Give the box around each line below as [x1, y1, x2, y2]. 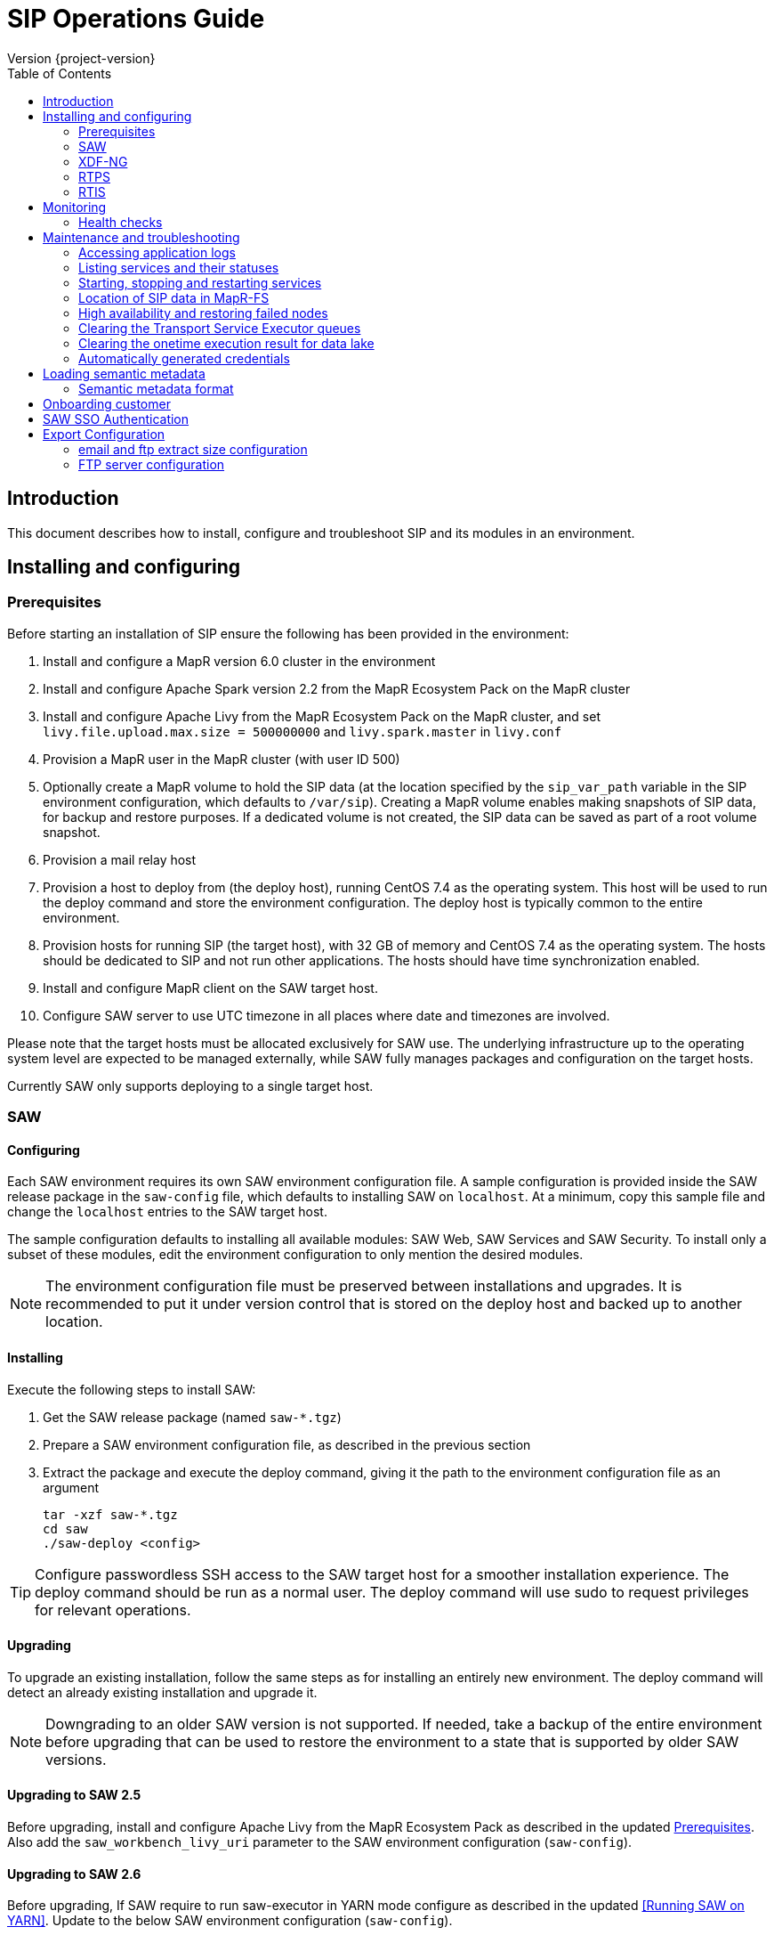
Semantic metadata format [78, 380, 234, 396]
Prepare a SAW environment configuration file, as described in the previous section [43, 1436, 531, 1452]
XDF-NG [78, 153, 128, 169]
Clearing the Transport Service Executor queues [78, 320, 361, 336]
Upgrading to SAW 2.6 [7, 1866, 141, 1882]
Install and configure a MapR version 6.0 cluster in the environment [43, 653, 436, 669]
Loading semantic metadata [43, 365, 206, 381]
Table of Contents [7, 65, 112, 81]
